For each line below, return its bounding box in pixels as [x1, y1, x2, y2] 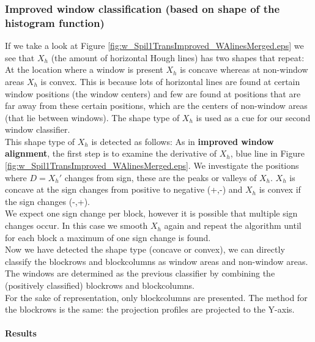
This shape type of [5, 135, 75, 147]
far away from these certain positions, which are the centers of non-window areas [5, 99, 308, 112]
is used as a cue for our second [196, 111, 311, 124]
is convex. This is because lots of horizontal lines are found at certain [40, 75, 300, 87]
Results [5, 327, 37, 340]
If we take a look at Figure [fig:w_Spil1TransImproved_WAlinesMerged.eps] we [5, 39, 304, 52]
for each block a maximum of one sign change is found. [5, 231, 211, 243]
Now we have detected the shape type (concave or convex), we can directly [5, 243, 285, 256]
